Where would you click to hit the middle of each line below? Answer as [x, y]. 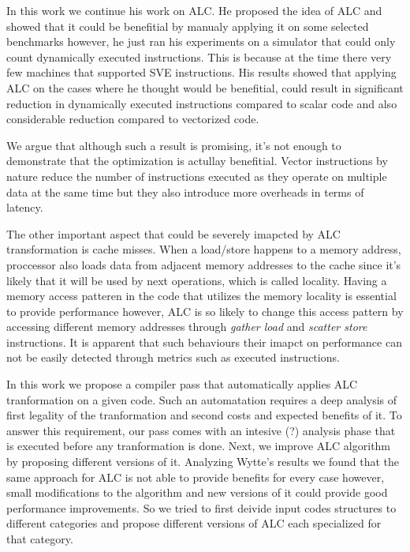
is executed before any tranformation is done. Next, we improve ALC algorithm [199, 446]
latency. [25, 207]
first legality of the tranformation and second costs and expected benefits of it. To [204, 415]
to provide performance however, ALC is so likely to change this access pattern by [205, 311]
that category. [40, 539]
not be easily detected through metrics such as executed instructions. [173, 357]
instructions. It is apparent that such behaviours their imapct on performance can [204, 342]
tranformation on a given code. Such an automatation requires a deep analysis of [202, 399]
